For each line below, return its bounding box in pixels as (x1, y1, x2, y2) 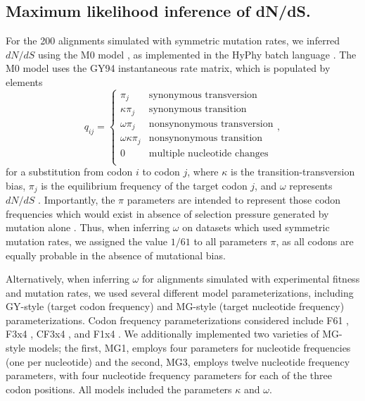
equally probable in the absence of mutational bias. (6, 247, 226, 262)
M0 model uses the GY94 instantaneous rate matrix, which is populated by (6, 61, 331, 75)
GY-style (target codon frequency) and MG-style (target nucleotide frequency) (6, 299, 345, 314)
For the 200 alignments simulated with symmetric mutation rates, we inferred (6, 33, 340, 48)
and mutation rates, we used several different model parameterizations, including (6, 285, 354, 300)
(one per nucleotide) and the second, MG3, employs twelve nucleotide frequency (6, 354, 350, 369)
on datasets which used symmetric (182, 220, 330, 235)
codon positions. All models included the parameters (6, 381, 232, 396)
